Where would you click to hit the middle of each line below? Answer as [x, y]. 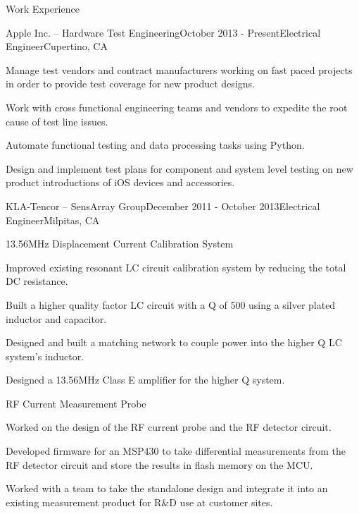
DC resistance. [37, 281]
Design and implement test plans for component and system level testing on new [179, 168]
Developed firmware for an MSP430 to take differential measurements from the [176, 451]
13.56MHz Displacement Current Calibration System [120, 244]
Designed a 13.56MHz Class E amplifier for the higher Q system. [145, 380]
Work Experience [43, 8]
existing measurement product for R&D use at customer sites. [139, 502]
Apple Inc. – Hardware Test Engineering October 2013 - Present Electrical [163, 32]
